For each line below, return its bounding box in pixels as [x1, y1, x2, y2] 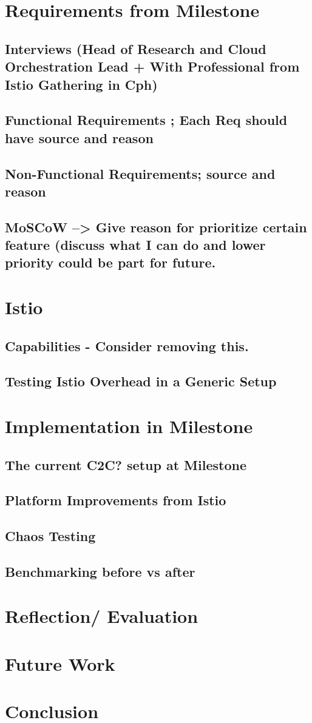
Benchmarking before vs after [5, 562, 195, 580]
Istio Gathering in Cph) [5, 75, 158, 93]
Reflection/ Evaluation [5, 604, 198, 628]
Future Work [5, 651, 115, 676]
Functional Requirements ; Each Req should [5, 110, 288, 129]
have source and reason [5, 128, 154, 147]
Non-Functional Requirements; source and [5, 164, 276, 183]
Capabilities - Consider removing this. [5, 336, 249, 355]
